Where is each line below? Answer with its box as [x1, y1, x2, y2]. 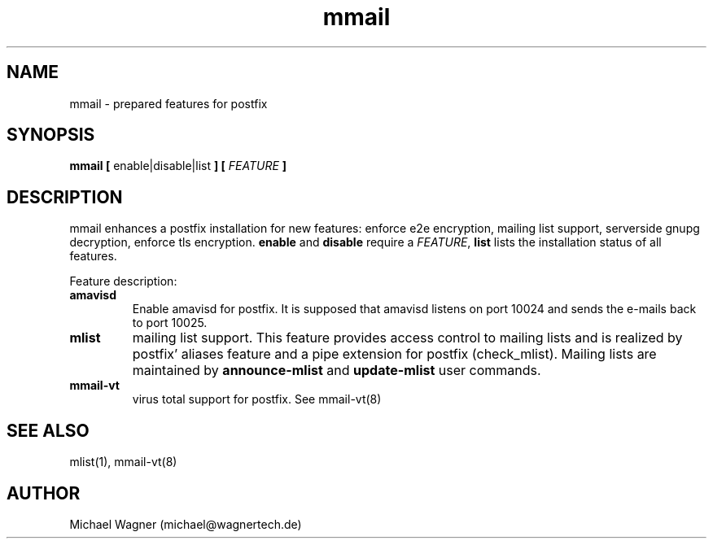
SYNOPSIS [7, 124, 95, 146]
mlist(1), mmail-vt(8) [69, 455, 177, 469]
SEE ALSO [7, 420, 90, 441]
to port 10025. [132, 316, 208, 330]
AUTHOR [7, 482, 81, 504]
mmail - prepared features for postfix [69, 96, 268, 111]
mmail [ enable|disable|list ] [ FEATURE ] [69, 159, 287, 173]
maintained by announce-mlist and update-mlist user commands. [132, 362, 541, 379]
